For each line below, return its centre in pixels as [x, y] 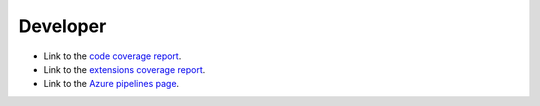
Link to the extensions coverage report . [124, 69]
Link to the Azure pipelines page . [111, 84]
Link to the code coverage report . [112, 56]
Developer [62, 26]
